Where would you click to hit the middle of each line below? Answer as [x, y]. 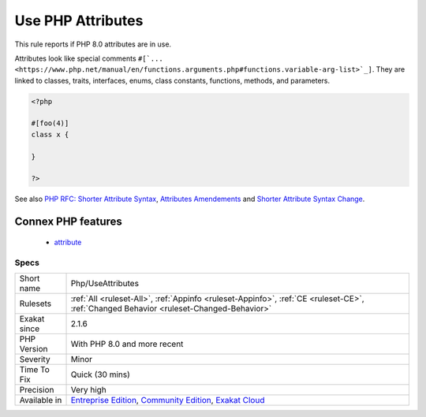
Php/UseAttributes [105, 283]
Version [34, 348]
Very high [88, 389]
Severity [35, 359]
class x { [50, 134]
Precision [37, 389]
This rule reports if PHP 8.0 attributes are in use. [93, 44]
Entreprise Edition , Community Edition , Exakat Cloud [168, 400]
